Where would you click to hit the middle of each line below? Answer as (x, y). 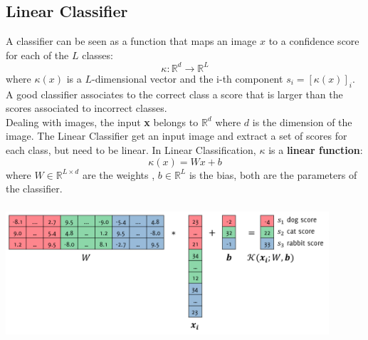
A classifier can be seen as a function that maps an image (131, 41)
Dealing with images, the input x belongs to (102, 122)
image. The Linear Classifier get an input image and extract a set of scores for (177, 136)
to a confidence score (314, 41)
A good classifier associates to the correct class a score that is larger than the (174, 94)
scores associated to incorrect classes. (86, 108)
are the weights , (119, 174)
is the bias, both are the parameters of (273, 174)
